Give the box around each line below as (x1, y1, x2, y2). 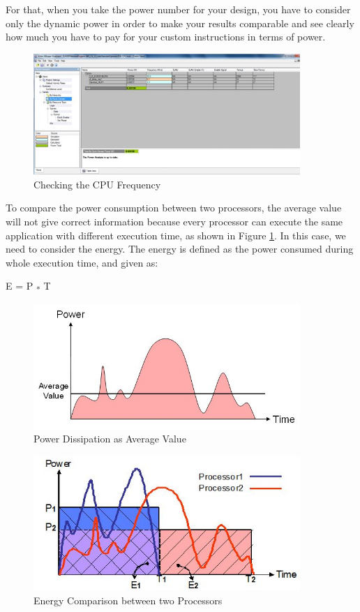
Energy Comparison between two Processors (33, 592, 223, 607)
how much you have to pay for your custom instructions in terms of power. (6, 29, 326, 44)
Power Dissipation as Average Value (33, 431, 186, 446)
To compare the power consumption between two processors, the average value (6, 200, 342, 215)
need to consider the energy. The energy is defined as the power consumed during (6, 241, 354, 256)
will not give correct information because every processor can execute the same (6, 214, 343, 228)
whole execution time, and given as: (6, 255, 158, 269)
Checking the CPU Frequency (33, 177, 161, 191)
